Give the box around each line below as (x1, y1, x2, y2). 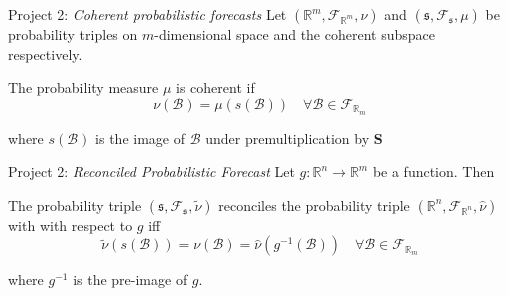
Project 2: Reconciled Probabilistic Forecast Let (8, 161, 295, 182)
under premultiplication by (205, 127, 370, 148)
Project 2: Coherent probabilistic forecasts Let (8, 4, 287, 24)
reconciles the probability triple (218, 194, 410, 215)
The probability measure (8, 77, 159, 98)
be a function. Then (372, 161, 495, 182)
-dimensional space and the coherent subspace (154, 24, 435, 44)
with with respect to (8, 214, 133, 235)
